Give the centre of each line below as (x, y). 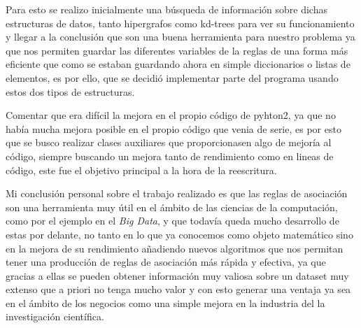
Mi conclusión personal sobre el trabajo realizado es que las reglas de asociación (177, 193)
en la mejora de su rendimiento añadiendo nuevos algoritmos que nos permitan (175, 248)
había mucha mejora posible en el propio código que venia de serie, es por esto (174, 128)
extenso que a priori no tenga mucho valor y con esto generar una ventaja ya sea (178, 289)
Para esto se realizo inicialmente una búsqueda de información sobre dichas (167, 9)
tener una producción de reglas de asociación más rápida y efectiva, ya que (166, 262)
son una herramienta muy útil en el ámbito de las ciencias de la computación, (172, 207)
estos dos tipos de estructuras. (70, 91)
